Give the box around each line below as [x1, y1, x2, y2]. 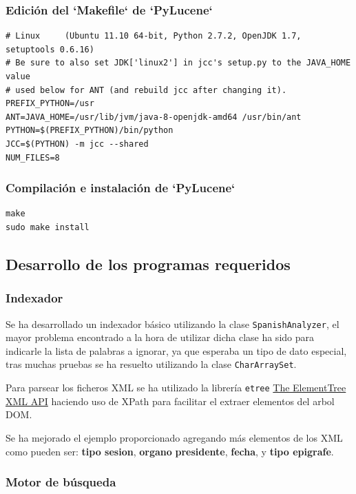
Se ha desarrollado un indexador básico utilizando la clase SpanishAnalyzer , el [6, 316, 339, 331]
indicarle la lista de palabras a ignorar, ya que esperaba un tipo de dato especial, [6, 343, 347, 358]
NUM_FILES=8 [6, 152, 60, 163]
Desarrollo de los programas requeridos [6, 253, 291, 274]
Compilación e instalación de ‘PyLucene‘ [6, 179, 235, 196]
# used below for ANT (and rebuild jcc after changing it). [6, 85, 287, 95]
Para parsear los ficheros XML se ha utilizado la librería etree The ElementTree [6, 380, 346, 395]
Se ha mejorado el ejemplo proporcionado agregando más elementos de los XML [6, 430, 343, 444]
